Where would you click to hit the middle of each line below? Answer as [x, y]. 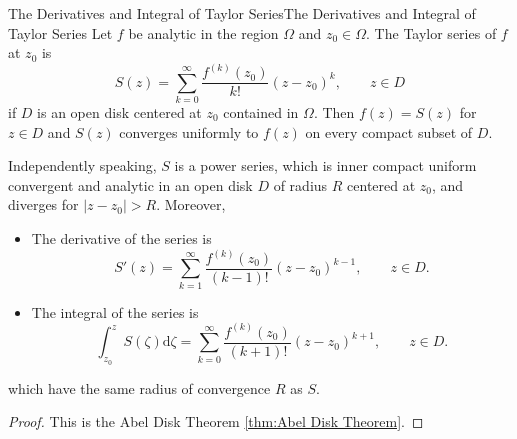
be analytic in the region [203, 32]
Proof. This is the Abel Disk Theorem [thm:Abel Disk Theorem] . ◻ [216, 421]
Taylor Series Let [60, 32]
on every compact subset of [389, 131]
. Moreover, [191, 204]
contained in [261, 112]
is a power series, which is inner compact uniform [325, 165]
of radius [300, 184]
